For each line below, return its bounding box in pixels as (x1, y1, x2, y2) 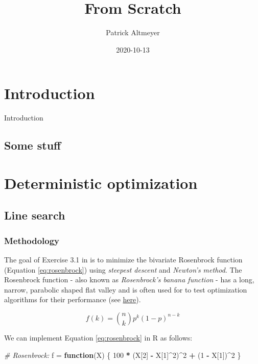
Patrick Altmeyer (106, 27, 160, 38)
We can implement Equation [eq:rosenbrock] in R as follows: (4, 332, 193, 343)
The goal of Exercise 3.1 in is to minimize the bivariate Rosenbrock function (4, 254, 243, 264)
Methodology (4, 234, 60, 247)
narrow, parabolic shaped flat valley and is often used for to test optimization (4, 284, 247, 295)
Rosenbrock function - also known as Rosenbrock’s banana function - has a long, (4, 274, 254, 285)
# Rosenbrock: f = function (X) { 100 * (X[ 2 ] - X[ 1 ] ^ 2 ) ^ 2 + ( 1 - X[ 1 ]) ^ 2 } (4, 349, 241, 360)
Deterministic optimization (4, 172, 198, 193)
